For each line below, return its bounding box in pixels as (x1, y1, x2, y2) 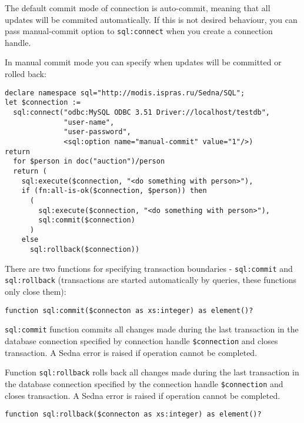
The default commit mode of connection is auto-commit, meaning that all (5, 2, 270, 14)
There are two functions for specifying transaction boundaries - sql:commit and (5, 262, 293, 274)
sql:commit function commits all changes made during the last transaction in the (5, 323, 299, 335)
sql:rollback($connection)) (29, 245, 140, 254)
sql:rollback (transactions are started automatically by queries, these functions (5, 274, 297, 286)
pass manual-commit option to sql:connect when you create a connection (5, 25, 273, 37)
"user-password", (64, 128, 131, 136)
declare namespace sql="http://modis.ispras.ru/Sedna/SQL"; (5, 88, 245, 97)
